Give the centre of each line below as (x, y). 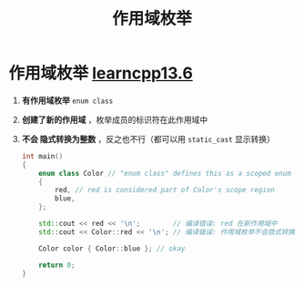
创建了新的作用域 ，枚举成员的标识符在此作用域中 (115, 119)
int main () (42, 156)
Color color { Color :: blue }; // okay (112, 248)
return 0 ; (57, 265)
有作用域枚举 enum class (67, 100)
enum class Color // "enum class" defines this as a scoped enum (165, 173)
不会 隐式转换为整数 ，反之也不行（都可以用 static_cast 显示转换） (148, 138)
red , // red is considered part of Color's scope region (165, 190)
